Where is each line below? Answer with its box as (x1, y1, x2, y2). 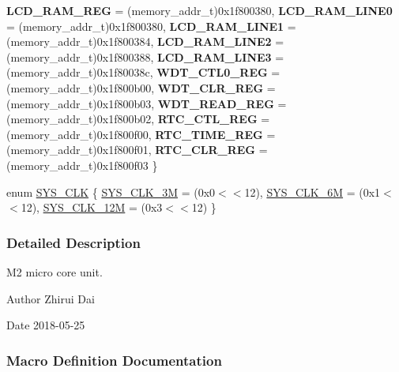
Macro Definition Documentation (6, 350, 222, 370)
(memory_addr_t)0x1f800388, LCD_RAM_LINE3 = (6, 48, 284, 65)
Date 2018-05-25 (6, 317, 85, 333)
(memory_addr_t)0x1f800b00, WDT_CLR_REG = (6, 79, 276, 96)
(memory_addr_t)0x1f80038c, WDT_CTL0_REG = (6, 64, 280, 81)
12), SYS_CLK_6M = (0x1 (244, 183, 381, 200)
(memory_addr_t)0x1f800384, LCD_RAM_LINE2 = (6, 33, 284, 50)
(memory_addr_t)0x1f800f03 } (6, 156, 158, 173)
